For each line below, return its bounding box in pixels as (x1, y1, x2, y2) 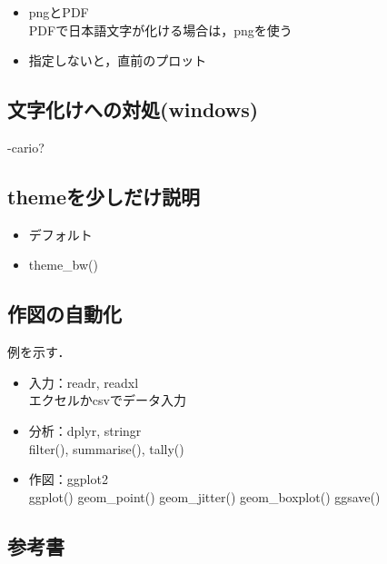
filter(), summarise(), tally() (28, 439, 184, 458)
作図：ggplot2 (28, 470, 108, 489)
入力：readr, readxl (28, 372, 139, 391)
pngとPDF (28, 3, 89, 21)
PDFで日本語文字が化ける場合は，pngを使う (28, 20, 293, 39)
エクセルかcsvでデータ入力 (28, 391, 186, 410)
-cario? (7, 137, 45, 156)
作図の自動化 (7, 300, 122, 328)
